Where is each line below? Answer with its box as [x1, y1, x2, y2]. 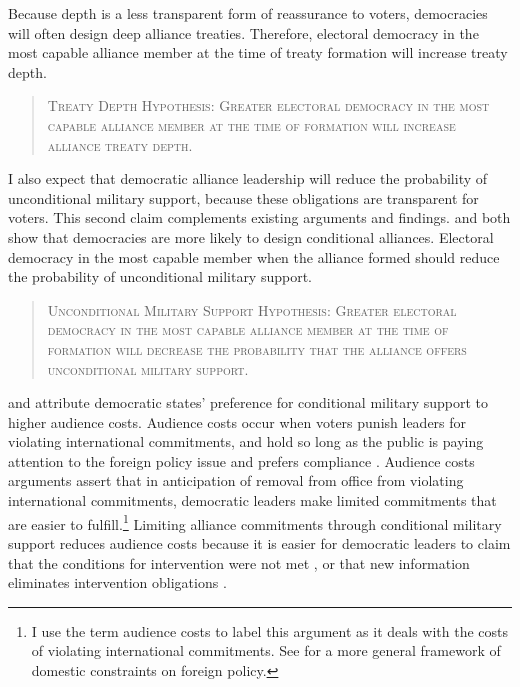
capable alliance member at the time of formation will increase [47, 114, 456, 135]
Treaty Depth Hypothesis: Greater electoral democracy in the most [47, 95, 490, 116]
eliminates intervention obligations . [8, 572, 227, 593]
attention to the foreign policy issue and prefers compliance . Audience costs [8, 450, 475, 471]
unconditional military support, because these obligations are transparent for [8, 187, 479, 208]
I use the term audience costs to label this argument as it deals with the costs [31, 620, 509, 641]
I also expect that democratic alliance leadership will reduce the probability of [8, 168, 488, 189]
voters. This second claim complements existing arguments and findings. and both [8, 207, 511, 228]
